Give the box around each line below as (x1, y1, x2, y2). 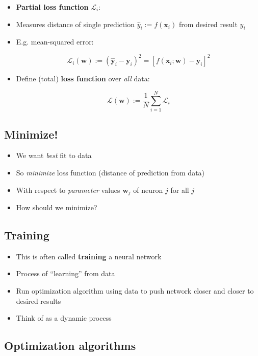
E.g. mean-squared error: (16, 36, 94, 47)
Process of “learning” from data (16, 268, 115, 279)
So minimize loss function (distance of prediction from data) (16, 167, 205, 177)
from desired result (178, 18, 238, 29)
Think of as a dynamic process (16, 313, 112, 323)
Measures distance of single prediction (16, 18, 135, 29)
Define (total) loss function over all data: (16, 73, 150, 84)
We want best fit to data (16, 150, 92, 161)
